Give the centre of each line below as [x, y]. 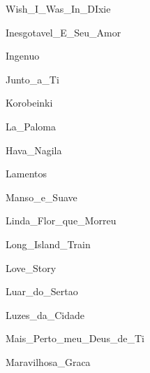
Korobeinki [29, 103]
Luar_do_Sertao [42, 291]
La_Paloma [31, 126]
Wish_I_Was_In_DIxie [58, 8]
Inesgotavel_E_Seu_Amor [63, 32]
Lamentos [26, 174]
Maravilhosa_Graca [48, 361]
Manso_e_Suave [42, 197]
